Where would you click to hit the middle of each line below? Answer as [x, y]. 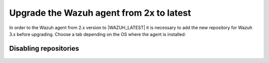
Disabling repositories [44, 48]
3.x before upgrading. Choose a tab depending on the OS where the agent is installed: [98, 34]
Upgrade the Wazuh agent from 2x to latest [100, 13]
